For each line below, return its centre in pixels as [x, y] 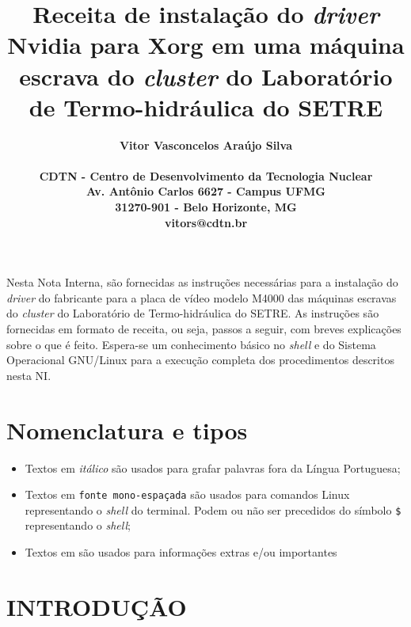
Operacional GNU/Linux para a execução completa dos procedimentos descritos [200, 360]
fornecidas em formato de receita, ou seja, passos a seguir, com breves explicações [204, 329]
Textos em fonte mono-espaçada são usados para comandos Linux [187, 494]
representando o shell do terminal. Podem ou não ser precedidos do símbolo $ [213, 509]
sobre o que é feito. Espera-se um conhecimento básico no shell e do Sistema [191, 344]
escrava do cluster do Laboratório [206, 76]
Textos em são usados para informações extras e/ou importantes [181, 552]
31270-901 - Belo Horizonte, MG [206, 207]
